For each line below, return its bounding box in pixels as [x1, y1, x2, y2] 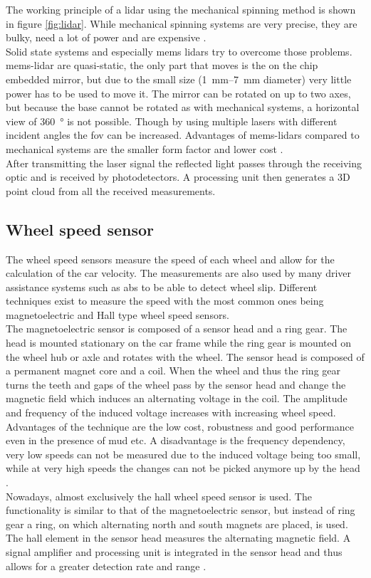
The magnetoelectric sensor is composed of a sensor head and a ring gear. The [6, 321, 348, 336]
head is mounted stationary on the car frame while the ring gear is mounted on [6, 335, 351, 350]
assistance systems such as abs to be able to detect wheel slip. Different [6, 279, 318, 294]
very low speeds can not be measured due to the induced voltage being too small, [6, 446, 361, 461]
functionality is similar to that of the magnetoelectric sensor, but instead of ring [6, 503, 355, 517]
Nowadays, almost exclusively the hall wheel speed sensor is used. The [6, 488, 312, 503]
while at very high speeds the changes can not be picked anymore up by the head [6, 461, 360, 475]
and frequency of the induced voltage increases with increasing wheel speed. [6, 405, 336, 420]
